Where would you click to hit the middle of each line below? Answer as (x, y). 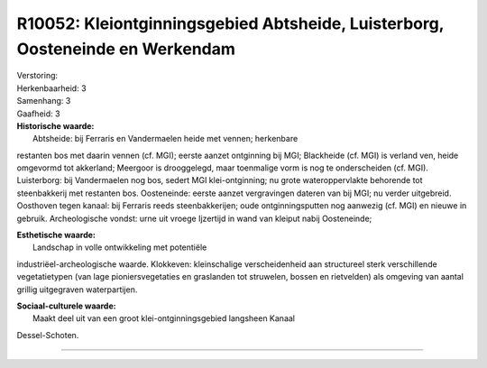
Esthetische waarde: (56, 235)
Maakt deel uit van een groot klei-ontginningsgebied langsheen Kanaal (164, 318)
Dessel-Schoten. (48, 335)
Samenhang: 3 (44, 101)
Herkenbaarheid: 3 (51, 88)
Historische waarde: (55, 125)
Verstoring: (37, 76)
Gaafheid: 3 (38, 114)
